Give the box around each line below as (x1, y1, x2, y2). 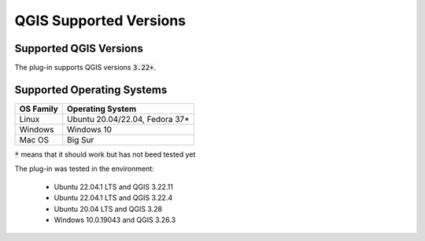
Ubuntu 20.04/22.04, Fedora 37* (67, 113, 190, 124)
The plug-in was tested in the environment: (14, 164, 155, 173)
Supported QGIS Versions (14, 42, 143, 55)
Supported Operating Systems (14, 83, 168, 96)
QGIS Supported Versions (14, 12, 187, 29)
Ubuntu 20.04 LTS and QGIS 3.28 (54, 204, 163, 213)
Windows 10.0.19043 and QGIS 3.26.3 (54, 215, 176, 224)
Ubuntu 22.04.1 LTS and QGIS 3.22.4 (54, 193, 173, 202)
